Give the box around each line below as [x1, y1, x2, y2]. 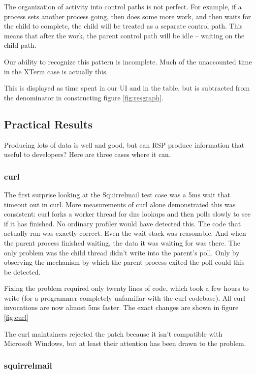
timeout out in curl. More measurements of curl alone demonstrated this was [4, 199, 236, 209]
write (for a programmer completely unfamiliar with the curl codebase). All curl [4, 292, 246, 303]
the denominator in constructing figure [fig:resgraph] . [4, 92, 163, 102]
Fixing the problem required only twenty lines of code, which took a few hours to [4, 283, 249, 293]
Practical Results [4, 116, 93, 131]
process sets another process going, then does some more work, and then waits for [4, 11, 251, 21]
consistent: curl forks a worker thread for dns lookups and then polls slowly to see [4, 209, 251, 219]
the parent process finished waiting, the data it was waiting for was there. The [4, 237, 241, 248]
